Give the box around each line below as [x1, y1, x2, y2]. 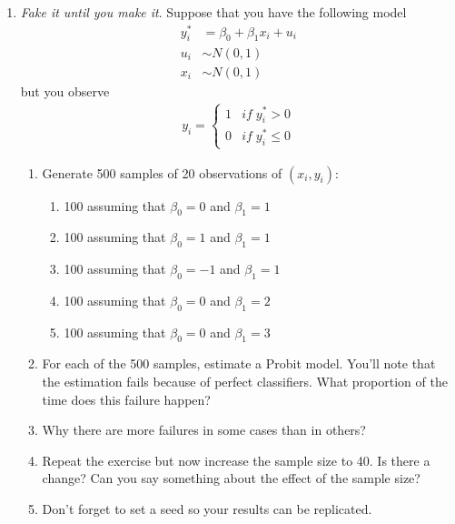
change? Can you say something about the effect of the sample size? [42, 469, 420, 488]
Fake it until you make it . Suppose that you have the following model [20, 3, 407, 21]
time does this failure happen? [42, 389, 211, 408]
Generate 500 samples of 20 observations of [42, 163, 282, 182]
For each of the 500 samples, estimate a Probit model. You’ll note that [42, 354, 436, 373]
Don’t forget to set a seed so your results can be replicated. [42, 499, 372, 519]
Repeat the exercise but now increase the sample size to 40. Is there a [42, 450, 430, 469]
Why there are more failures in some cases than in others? [42, 420, 366, 439]
